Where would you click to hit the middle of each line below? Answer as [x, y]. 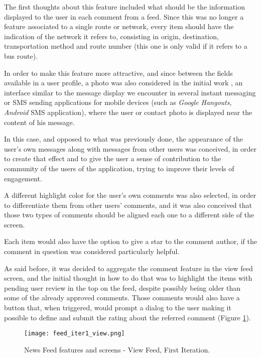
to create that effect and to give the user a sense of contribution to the [113, 158]
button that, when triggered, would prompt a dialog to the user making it [118, 308]
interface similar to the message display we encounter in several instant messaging [130, 92]
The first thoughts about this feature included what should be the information [124, 7]
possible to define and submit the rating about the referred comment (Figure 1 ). [127, 317]
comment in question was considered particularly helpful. [92, 251]
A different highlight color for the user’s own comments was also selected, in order [130, 195]
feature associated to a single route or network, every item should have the [119, 26]
